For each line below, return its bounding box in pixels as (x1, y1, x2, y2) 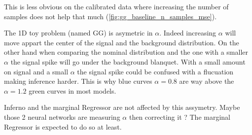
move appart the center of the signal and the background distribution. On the (4, 37, 239, 47)
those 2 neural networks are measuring (4, 111, 120, 122)
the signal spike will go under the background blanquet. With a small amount (10, 56, 246, 67)
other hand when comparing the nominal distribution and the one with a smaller (4, 47, 249, 57)
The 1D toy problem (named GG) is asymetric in (4, 28, 153, 38)
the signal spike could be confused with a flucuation (77, 66, 234, 76)
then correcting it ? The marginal (129, 111, 231, 122)
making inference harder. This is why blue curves (4, 76, 152, 86)
